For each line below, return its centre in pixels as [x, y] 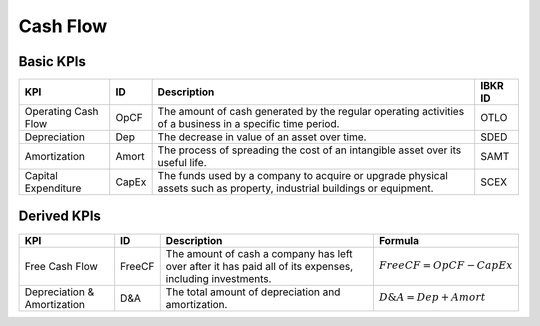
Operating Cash [61, 112]
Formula [399, 240]
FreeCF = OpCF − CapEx [446, 265]
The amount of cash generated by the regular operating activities [311, 112]
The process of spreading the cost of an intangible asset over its [309, 150]
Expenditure [53, 188]
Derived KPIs [60, 216]
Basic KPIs [52, 61]
